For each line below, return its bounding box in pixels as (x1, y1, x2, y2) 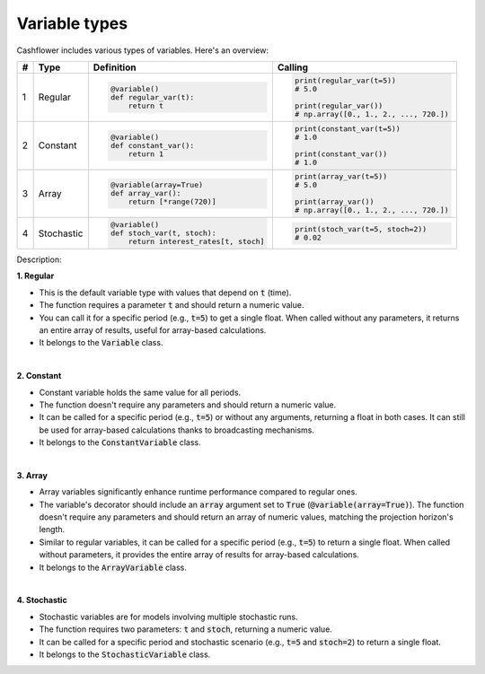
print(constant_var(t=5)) (295, 124, 401, 134)
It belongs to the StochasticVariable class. (39, 649, 211, 660)
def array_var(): (110, 188, 181, 198)
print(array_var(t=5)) (295, 171, 388, 181)
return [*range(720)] (128, 197, 217, 206)
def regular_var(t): (110, 92, 195, 102)
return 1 (128, 149, 164, 159)
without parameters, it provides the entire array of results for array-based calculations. (39, 549, 359, 560)
